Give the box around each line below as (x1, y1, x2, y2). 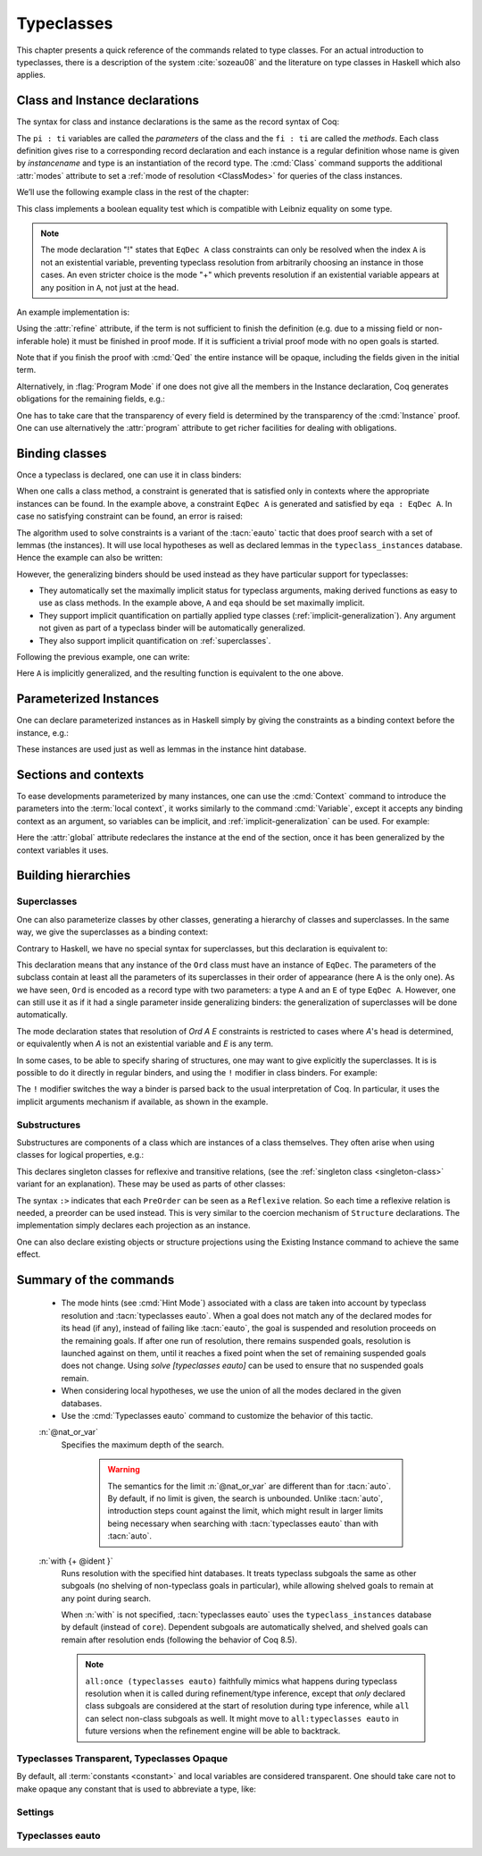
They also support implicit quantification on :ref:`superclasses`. (38, 635, 271, 645)
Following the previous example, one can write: (16, 652, 190, 662)
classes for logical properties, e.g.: (16, 1150, 145, 1160)
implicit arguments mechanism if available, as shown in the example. (16, 1096, 269, 1107)
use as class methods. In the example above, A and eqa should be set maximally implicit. (38, 597, 365, 608)
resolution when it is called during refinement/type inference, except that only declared (85, 1688, 406, 1699)
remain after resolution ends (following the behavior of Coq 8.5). (61, 1634, 298, 1645)
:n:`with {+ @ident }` (38, 1556, 113, 1566)
